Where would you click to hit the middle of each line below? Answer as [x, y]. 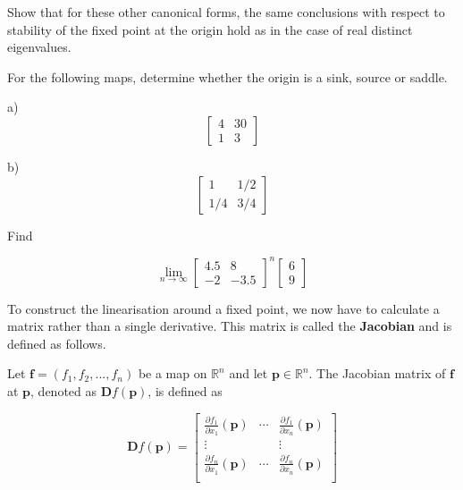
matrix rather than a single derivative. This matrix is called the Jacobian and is [230, 326]
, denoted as [64, 391]
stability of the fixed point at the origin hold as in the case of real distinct [210, 29]
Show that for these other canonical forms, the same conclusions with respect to [226, 12]
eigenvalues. [39, 47]
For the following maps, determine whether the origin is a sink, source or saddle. [227, 76]
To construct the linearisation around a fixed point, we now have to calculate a [223, 308]
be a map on [173, 373]
